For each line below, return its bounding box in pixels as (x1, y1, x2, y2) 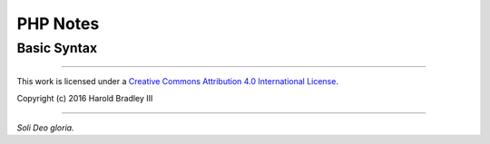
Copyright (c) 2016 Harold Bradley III (16, 92, 153, 103)
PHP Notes (16, 14, 100, 34)
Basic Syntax (16, 40, 98, 56)
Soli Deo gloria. (16, 122, 74, 133)
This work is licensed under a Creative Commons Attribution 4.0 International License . (16, 76, 339, 87)
